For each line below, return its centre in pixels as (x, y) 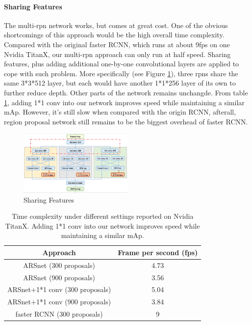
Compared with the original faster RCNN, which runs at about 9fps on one (117, 44)
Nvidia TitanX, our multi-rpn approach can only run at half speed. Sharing (117, 54)
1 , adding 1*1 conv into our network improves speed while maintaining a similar (124, 102)
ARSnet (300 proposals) (59, 265)
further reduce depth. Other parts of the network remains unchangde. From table (126, 92)
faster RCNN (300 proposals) (59, 314)
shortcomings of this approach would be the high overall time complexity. (114, 35)
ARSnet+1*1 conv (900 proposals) (59, 302)
